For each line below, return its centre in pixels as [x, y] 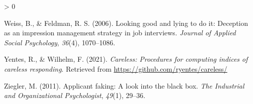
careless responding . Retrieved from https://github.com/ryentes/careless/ [116, 68]
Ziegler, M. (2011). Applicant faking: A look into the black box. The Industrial [124, 85]
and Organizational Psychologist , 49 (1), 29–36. [75, 95]
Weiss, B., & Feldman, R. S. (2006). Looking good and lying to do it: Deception [126, 23]
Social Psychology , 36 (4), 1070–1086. [60, 42]
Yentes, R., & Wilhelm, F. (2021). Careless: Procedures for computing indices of [126, 59]
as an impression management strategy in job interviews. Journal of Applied [120, 33]
